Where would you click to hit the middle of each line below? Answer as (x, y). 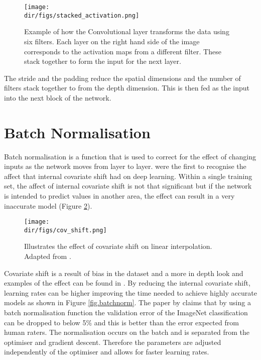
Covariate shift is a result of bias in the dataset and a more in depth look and (124, 273)
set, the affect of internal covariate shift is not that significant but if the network (128, 186)
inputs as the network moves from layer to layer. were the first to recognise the (125, 166)
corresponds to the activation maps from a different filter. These (123, 51)
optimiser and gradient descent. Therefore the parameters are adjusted (113, 342)
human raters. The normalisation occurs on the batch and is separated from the (127, 332)
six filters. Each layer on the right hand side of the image (112, 41)
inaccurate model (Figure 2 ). (48, 205)
